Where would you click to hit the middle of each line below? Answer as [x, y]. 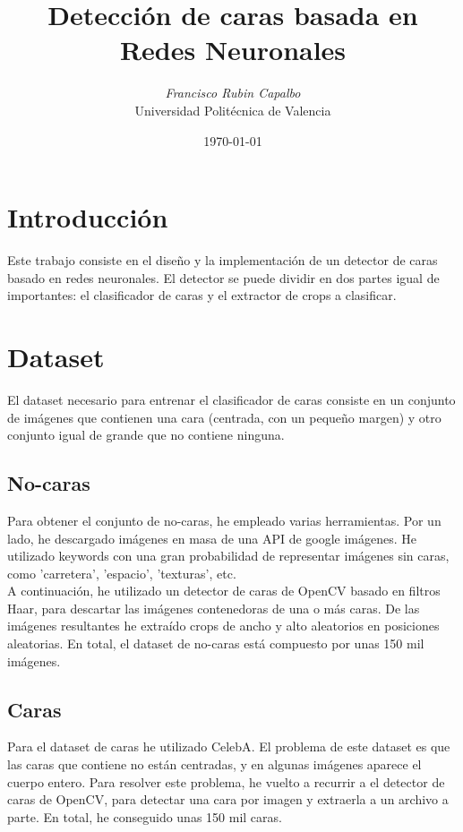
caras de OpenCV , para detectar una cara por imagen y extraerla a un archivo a [228, 799]
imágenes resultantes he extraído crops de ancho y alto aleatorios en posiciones [223, 626]
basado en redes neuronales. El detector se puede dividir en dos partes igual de [223, 277]
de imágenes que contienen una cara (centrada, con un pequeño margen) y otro [224, 417]
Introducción [88, 217]
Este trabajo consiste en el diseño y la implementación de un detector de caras [223, 260]
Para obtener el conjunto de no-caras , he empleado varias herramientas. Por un [224, 520]
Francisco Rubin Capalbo [233, 93]
